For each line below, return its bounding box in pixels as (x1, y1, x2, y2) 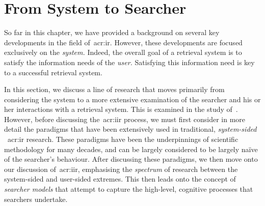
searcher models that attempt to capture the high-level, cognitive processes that (4, 184, 253, 194)
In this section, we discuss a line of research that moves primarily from (4, 84, 225, 95)
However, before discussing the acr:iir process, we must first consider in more (4, 113, 246, 124)
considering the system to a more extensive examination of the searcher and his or (4, 94, 261, 104)
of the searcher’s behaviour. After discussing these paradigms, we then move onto (4, 154, 258, 164)
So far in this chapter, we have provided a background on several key (4, 27, 220, 38)
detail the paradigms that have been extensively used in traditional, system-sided (4, 124, 257, 134)
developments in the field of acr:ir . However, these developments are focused (4, 37, 243, 47)
